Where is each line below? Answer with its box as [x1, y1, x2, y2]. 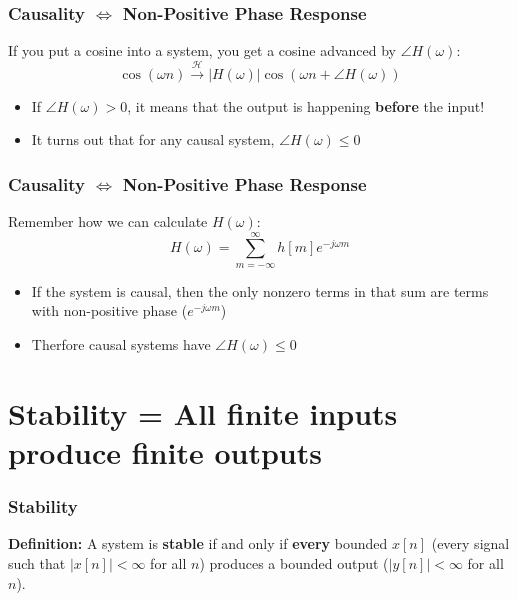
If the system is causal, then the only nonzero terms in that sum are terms [31, 280, 489, 301]
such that [8, 552, 66, 573]
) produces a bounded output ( [199, 552, 389, 573]
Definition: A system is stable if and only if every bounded [8, 533, 388, 554]
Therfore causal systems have [31, 333, 211, 354]
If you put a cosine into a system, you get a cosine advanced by [8, 40, 396, 61]
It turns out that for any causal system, [31, 129, 275, 150]
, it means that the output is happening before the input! [127, 95, 485, 116]
